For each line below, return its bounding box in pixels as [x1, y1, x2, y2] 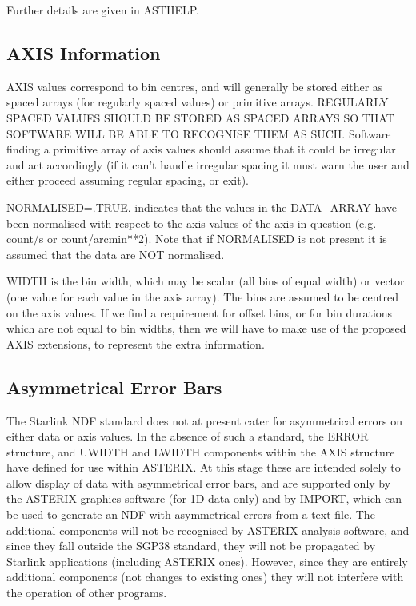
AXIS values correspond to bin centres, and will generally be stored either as [6, 78, 383, 94]
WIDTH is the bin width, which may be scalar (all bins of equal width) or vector [6, 273, 405, 289]
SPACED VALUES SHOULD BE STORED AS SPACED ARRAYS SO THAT [6, 109, 394, 126]
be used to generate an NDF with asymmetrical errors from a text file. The [6, 506, 375, 523]
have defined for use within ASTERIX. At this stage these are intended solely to [6, 459, 401, 476]
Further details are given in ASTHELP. [6, 2, 199, 18]
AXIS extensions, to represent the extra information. [6, 335, 265, 352]
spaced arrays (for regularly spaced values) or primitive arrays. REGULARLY [6, 94, 389, 110]
